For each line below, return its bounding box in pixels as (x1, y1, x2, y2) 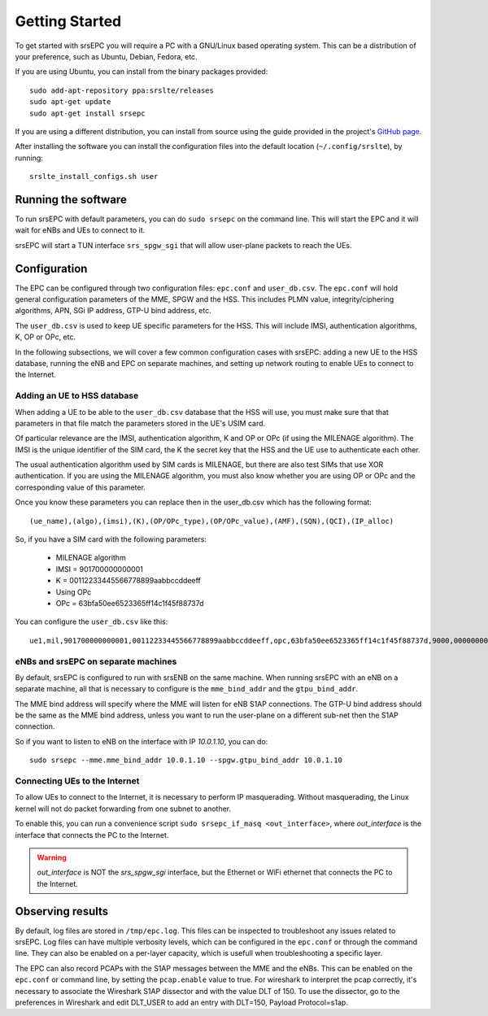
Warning (37, 852, 67, 862)
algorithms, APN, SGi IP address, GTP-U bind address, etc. (15, 306, 211, 316)
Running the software (15, 192, 128, 207)
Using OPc (55, 586, 92, 597)
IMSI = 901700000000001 (55, 564, 144, 573)
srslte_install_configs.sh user (29, 172, 159, 181)
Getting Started (15, 12, 122, 30)
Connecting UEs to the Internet (15, 775, 140, 787)
